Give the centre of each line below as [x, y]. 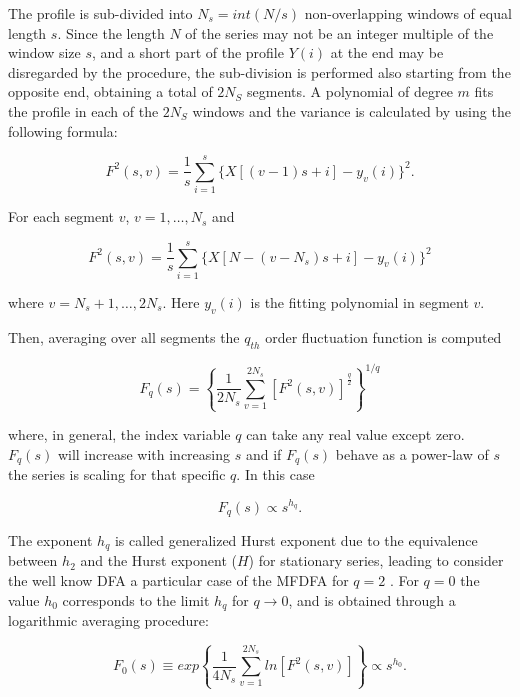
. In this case [275, 474]
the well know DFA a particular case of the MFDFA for [178, 580]
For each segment [61, 216]
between [33, 560]
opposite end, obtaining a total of [110, 91]
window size [44, 52]
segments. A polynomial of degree [350, 91]
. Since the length [111, 32]
